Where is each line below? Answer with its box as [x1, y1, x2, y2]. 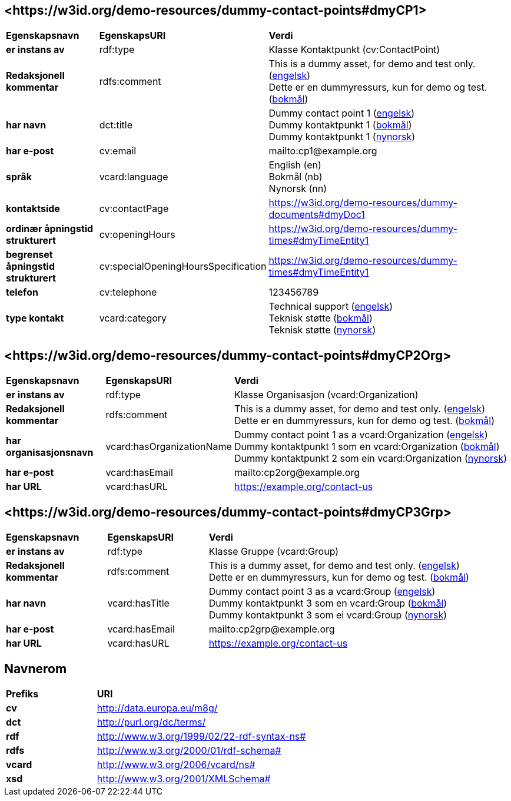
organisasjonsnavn [6, 446, 94, 459]
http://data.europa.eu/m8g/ [97, 701, 218, 714]
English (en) [268, 159, 321, 171]
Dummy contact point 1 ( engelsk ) [268, 107, 415, 120]
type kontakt [6, 312, 64, 325]
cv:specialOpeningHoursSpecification [99, 260, 267, 273]
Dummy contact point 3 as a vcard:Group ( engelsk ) [208, 585, 436, 598]
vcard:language [99, 171, 168, 183]
